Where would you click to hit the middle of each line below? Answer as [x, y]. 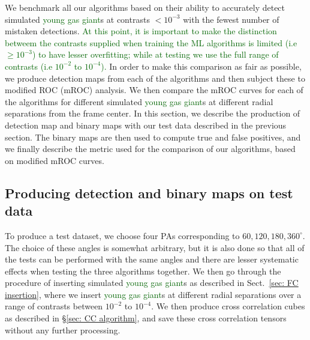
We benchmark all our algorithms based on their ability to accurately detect [145, 7]
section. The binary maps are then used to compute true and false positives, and [153, 137]
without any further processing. [63, 329]
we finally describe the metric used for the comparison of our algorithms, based [150, 149]
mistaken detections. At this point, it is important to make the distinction [141, 31]
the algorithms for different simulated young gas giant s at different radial [139, 101]
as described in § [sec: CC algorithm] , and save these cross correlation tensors [146, 318]
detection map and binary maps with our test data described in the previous [146, 125]
